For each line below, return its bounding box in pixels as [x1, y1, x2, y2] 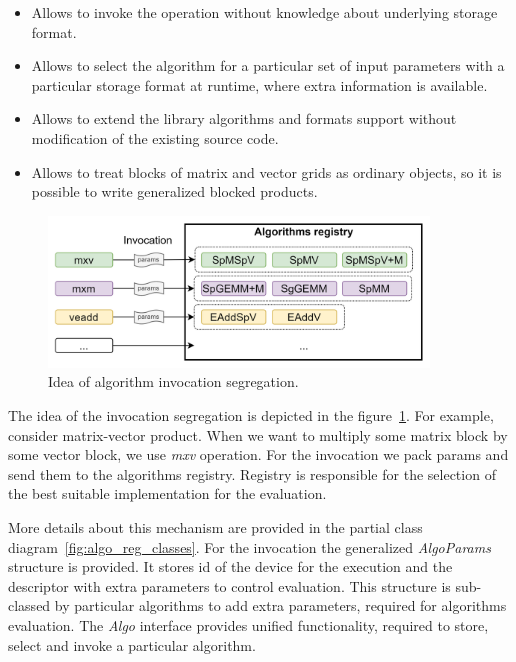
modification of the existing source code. [31, 127, 279, 148]
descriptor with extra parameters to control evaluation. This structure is [8, 575, 451, 596]
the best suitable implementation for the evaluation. [8, 483, 327, 504]
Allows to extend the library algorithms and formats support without [31, 108, 457, 129]
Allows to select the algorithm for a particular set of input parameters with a [31, 55, 505, 76]
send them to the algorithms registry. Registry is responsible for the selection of [8, 463, 496, 484]
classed [8, 595, 51, 616]
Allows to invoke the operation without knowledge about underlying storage [31, 2, 498, 22]
